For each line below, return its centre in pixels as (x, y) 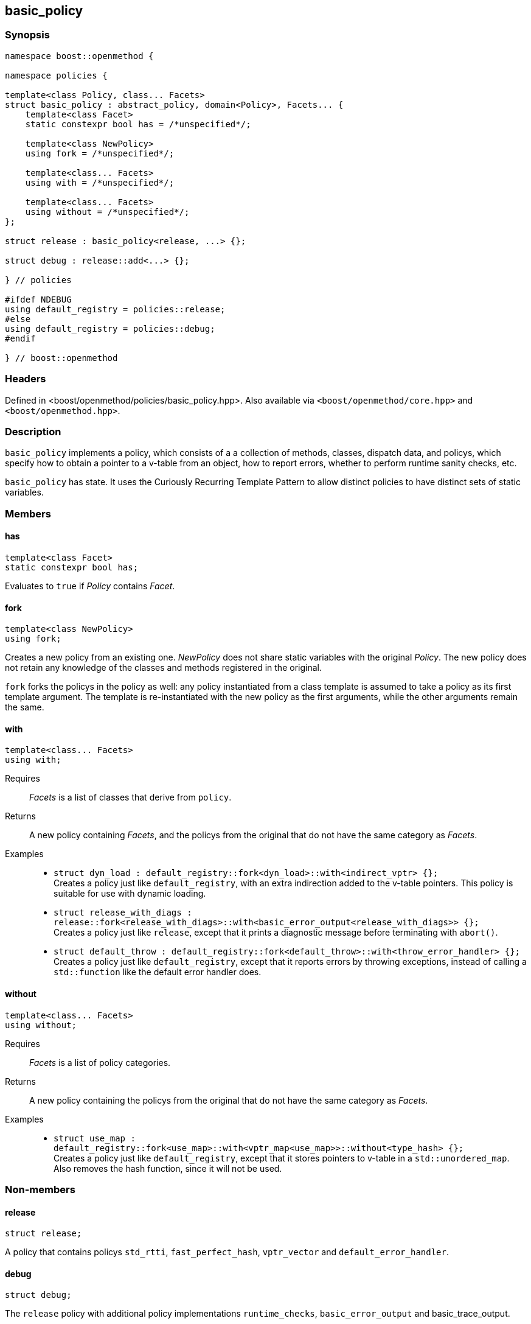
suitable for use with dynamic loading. (130, 894)
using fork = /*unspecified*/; (100, 153)
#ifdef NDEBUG (38, 299)
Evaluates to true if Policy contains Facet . (90, 586)
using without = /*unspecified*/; (107, 212)
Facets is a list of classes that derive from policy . (130, 797)
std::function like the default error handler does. (158, 972)
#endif (20, 338)
